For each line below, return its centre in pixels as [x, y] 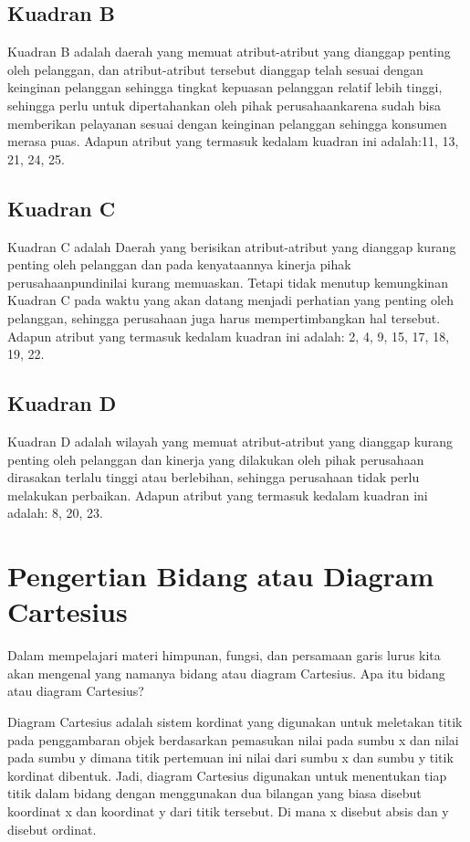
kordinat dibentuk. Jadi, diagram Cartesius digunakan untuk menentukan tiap [227, 775]
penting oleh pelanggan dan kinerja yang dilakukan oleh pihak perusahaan [216, 459]
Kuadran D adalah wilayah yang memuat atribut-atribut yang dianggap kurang [230, 441]
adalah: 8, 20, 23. [56, 513]
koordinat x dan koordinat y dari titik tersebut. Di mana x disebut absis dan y [228, 810]
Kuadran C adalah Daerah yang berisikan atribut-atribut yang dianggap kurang [232, 246]
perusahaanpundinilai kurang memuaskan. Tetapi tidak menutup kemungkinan [228, 282]
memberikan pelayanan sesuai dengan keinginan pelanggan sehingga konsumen [227, 123]
